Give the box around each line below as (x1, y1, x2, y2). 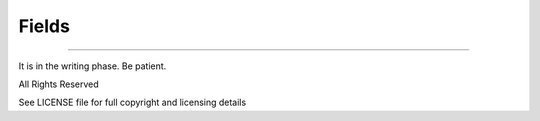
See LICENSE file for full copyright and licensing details (18, 96, 247, 109)
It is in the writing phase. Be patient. (18, 60, 167, 72)
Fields (18, 15, 70, 37)
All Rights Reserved (18, 78, 99, 90)
